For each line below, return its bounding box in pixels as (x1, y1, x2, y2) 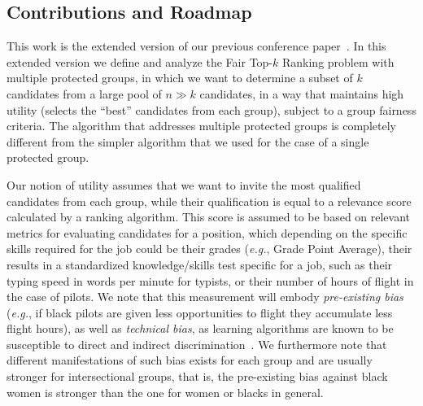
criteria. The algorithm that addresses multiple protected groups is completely (7, 117, 396, 134)
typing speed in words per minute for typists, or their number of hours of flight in (7, 272, 414, 289)
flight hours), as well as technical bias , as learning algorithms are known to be (7, 320, 394, 337)
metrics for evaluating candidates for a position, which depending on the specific (7, 224, 408, 241)
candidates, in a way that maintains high (199, 85, 404, 102)
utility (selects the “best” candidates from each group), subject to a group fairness (7, 101, 416, 118)
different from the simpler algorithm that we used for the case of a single (7, 133, 369, 150)
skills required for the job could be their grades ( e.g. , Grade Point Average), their (7, 240, 412, 257)
